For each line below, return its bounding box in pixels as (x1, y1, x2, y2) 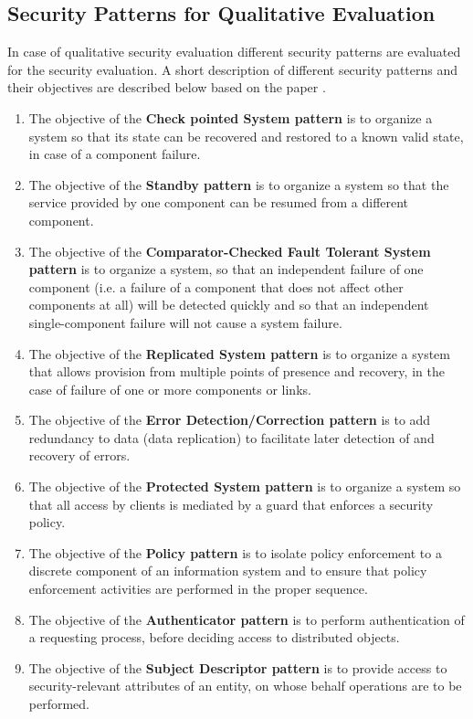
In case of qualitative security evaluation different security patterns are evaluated (7, 42, 461, 61)
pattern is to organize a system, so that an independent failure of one (28, 259, 424, 279)
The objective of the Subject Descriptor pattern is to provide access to (28, 658, 447, 677)
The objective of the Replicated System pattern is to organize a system (28, 344, 450, 363)
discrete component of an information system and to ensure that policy (28, 561, 427, 580)
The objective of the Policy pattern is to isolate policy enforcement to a (28, 543, 442, 562)
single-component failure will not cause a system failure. (28, 312, 342, 332)
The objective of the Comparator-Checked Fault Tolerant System (28, 241, 431, 260)
